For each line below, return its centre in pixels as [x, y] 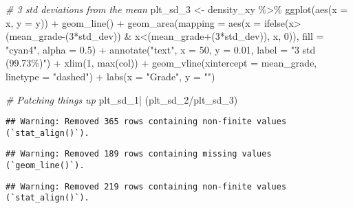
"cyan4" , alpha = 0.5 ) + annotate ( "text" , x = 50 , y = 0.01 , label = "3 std [161, 49]
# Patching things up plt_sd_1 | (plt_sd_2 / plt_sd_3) [122, 99]
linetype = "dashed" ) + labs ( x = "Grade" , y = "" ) [110, 76]
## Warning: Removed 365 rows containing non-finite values [146, 122]
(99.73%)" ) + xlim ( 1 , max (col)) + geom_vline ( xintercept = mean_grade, [161, 63]
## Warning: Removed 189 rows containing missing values [139, 154]
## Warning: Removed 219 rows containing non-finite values [146, 186]
